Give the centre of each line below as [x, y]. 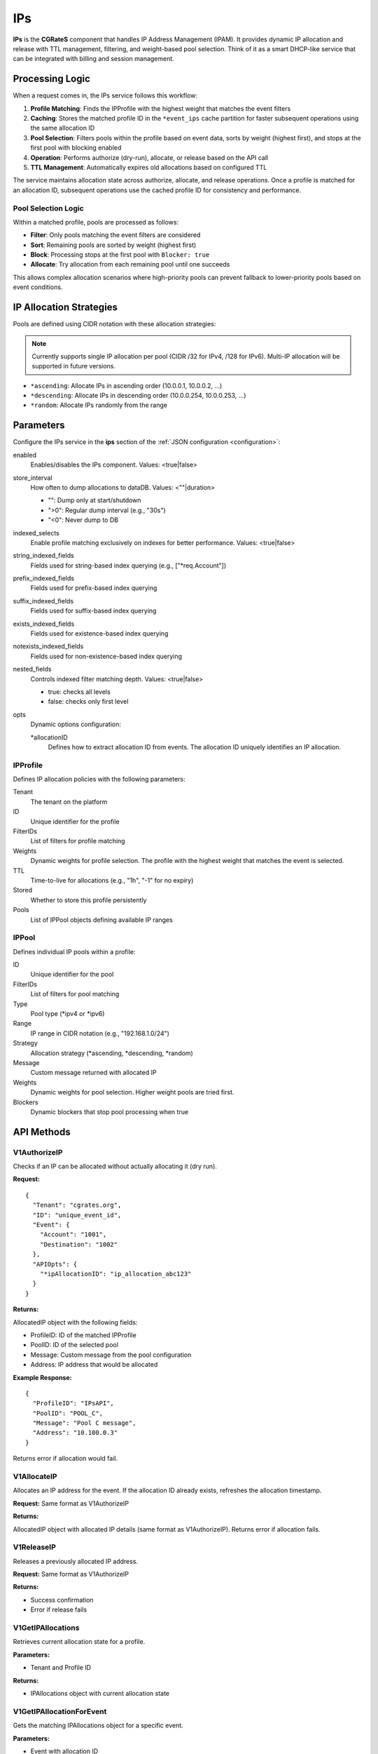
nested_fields [32, 669]
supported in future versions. [73, 366]
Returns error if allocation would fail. [65, 1459]
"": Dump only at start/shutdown [94, 500]
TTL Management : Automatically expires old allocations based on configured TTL [149, 167]
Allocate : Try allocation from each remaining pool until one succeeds [130, 265]
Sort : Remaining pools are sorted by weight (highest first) [113, 245]
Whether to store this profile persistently [89, 900]
